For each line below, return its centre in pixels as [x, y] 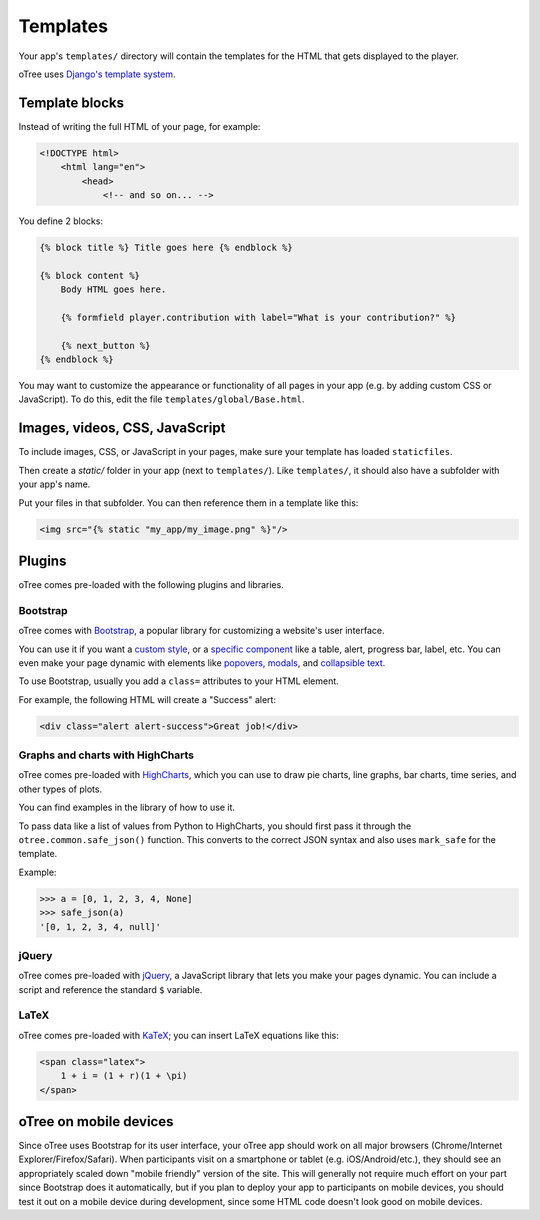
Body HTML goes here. [113, 289]
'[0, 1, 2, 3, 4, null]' [100, 926]
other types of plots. [60, 789]
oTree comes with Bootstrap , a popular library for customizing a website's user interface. [201, 631]
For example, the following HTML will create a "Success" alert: [147, 699]
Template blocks [71, 102]
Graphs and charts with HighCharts [106, 755]
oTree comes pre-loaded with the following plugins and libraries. [151, 585]
